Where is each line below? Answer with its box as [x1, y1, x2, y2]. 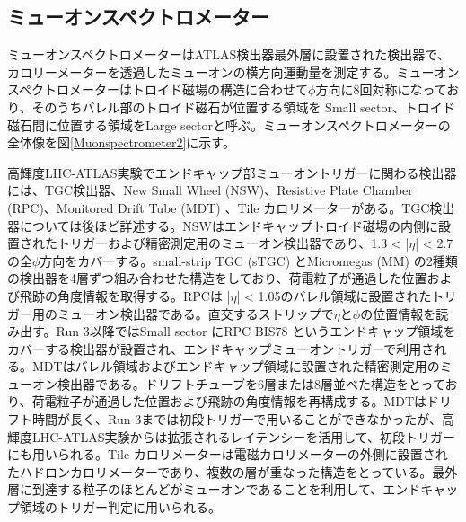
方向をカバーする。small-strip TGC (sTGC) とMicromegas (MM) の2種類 [40, 251, 458, 270]
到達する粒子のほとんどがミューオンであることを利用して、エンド [31, 480, 421, 499]
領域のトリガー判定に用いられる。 [19, 498, 221, 517]
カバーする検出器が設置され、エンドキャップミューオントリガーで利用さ [7, 339, 435, 358]
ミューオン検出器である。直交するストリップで [57, 304, 334, 323]
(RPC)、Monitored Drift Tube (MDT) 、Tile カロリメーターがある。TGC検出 [7, 198, 455, 217]
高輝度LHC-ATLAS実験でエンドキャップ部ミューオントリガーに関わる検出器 [7, 163, 457, 181]
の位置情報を [360, 304, 436, 323]
